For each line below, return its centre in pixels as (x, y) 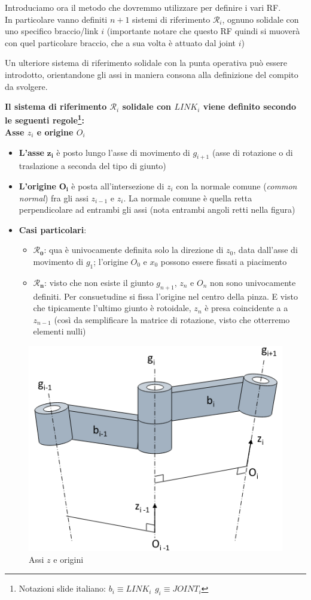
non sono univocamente (253, 282)
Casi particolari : (53, 229)
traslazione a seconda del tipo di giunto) (92, 166)
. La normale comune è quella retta (188, 198)
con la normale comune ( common (237, 186)
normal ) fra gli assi (54, 198)
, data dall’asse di (266, 250)
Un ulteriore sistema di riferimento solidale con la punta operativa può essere (146, 63)
